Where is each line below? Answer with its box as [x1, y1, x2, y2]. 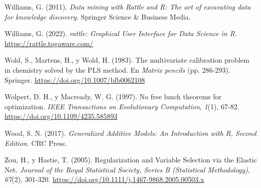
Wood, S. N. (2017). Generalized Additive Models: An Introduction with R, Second [5, 127, 256, 138]
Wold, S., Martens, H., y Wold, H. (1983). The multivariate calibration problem [5, 55, 249, 65]
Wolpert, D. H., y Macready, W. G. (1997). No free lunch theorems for [5, 91, 222, 102]
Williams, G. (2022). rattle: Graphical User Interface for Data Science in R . [5, 28, 237, 39]
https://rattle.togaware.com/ [5, 38, 94, 48]
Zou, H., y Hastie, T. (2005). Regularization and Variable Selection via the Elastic [5, 154, 257, 165]
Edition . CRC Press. [5, 137, 67, 148]
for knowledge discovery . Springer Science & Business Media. [5, 11, 191, 22]
